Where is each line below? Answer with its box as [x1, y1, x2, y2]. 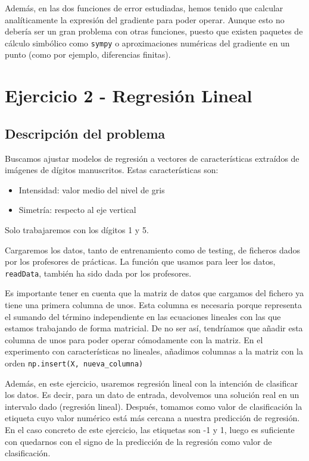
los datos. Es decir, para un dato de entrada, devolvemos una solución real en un [5, 388, 299, 401]
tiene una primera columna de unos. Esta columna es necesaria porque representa [5, 299, 302, 311]
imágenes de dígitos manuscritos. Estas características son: [5, 164, 219, 176]
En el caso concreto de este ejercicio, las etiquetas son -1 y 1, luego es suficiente [5, 424, 295, 436]
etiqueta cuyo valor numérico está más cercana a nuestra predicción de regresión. [5, 412, 300, 424]
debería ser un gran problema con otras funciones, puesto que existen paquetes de [5, 25, 303, 37]
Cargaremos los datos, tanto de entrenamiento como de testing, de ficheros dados [5, 243, 301, 256]
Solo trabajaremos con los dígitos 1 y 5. [5, 223, 149, 236]
